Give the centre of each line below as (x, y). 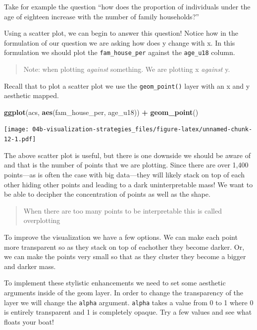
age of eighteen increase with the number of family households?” (102, 16)
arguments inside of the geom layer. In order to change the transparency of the (124, 292)
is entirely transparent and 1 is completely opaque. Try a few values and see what (128, 312)
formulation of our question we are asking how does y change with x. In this (120, 42)
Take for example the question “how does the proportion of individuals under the (127, 6)
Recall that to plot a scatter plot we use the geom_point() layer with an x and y (127, 85)
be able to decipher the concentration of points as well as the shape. (107, 194)
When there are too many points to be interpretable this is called (123, 210)
